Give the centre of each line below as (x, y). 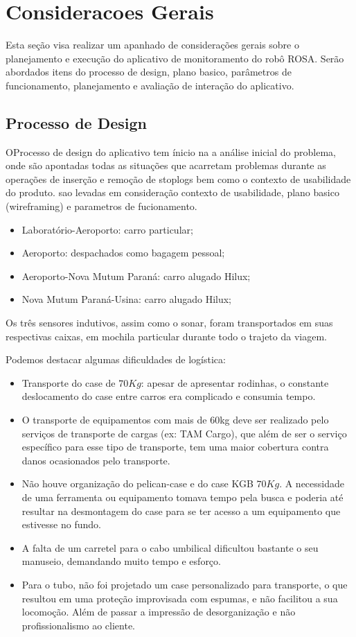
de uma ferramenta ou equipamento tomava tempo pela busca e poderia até (183, 497)
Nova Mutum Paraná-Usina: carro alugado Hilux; (126, 299)
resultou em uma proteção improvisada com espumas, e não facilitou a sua (180, 598)
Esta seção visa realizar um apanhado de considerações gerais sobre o (152, 45)
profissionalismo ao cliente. (79, 625)
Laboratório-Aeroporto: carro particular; (107, 229)
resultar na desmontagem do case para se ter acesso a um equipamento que (181, 511)
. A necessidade (312, 483)
